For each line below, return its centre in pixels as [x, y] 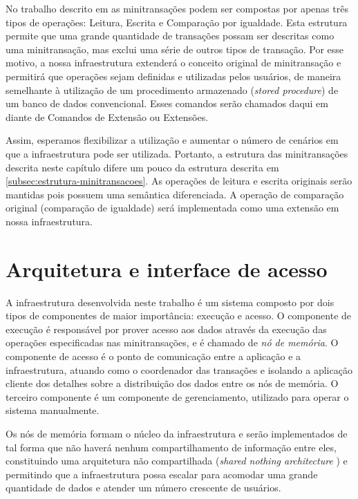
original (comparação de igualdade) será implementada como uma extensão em [172, 208]
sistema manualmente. [53, 410]
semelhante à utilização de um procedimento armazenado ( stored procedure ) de [172, 90]
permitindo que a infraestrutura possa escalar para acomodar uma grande [162, 474]
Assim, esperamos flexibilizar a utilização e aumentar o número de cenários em [172, 140]
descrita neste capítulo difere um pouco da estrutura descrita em [142, 167]
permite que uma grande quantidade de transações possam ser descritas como [170, 36]
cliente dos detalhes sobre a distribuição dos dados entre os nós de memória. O [172, 383]
